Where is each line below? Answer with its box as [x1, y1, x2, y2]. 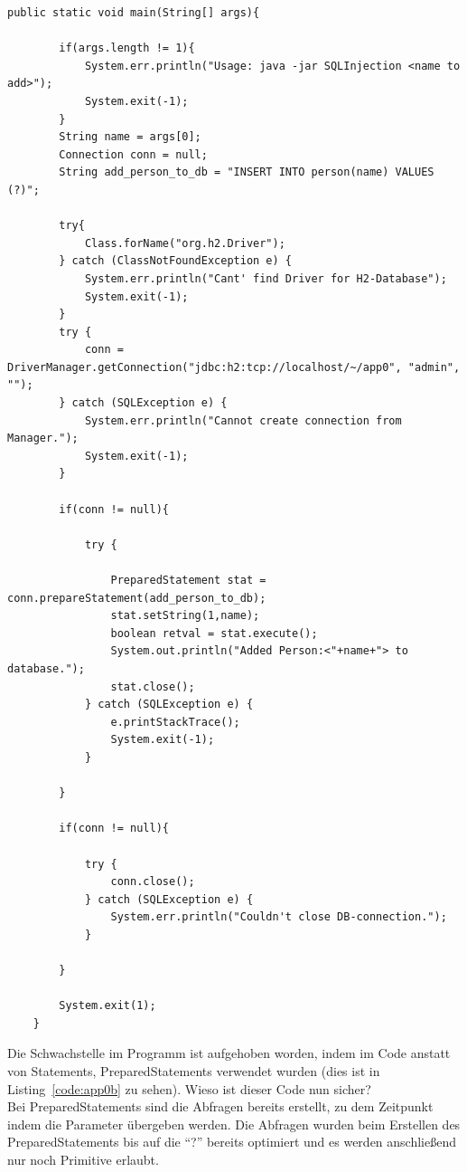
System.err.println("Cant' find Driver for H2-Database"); [84, 272, 447, 285]
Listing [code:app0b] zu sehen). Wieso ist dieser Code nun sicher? [7, 1079, 371, 1098]
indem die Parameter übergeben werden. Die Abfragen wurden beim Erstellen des [7, 1114, 461, 1133]
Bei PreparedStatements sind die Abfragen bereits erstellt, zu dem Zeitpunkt [7, 1097, 434, 1116]
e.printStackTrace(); [110, 715, 240, 729]
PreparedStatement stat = [110, 574, 266, 586]
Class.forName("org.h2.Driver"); [84, 236, 285, 250]
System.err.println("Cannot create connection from [84, 414, 402, 427]
